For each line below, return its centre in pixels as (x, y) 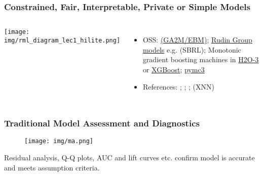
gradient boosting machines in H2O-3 (201, 59)
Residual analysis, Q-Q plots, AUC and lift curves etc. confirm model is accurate (129, 158)
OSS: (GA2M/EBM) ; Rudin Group (197, 40)
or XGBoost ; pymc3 (174, 69)
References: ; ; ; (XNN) (178, 86)
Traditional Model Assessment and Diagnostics (102, 123)
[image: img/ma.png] (59, 141)
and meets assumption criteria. (52, 167)
